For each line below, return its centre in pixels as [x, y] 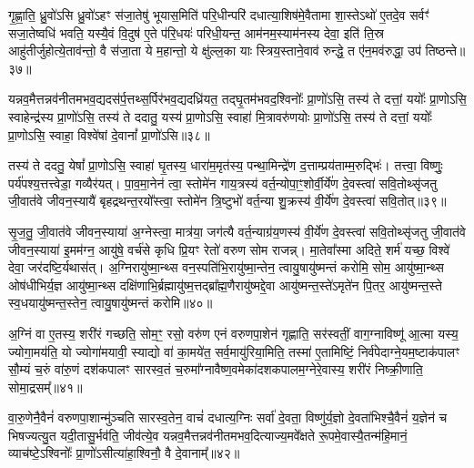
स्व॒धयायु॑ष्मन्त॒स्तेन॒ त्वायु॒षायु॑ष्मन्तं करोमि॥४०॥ [111, 303]
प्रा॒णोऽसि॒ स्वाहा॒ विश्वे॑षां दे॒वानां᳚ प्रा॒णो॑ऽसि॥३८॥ [109, 134]
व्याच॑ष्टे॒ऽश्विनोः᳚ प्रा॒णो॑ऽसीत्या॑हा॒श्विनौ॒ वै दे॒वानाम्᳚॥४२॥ [124, 453]
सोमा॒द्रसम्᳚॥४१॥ [45, 387]
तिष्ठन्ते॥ [445, 51]
